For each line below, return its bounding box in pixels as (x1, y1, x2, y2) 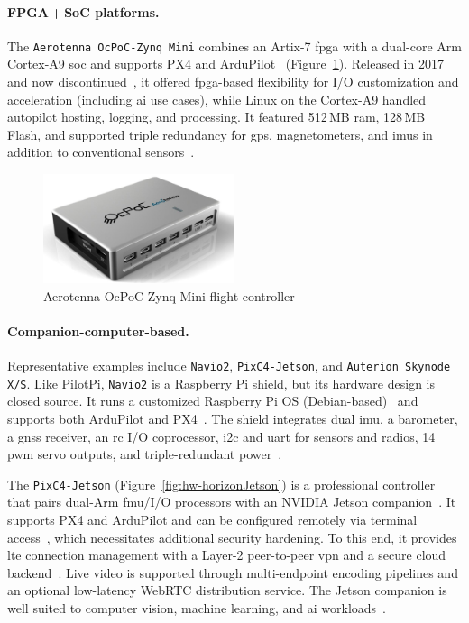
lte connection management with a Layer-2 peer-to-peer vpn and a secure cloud (7, 545, 446, 564)
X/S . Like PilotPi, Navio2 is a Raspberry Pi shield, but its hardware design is (7, 373, 436, 392)
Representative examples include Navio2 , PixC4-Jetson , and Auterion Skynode (7, 356, 451, 375)
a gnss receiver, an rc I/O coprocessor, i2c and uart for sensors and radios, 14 (7, 426, 436, 445)
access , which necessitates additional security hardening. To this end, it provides (7, 527, 457, 546)
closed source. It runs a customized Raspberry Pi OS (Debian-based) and (7, 391, 418, 410)
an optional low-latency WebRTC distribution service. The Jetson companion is (7, 581, 447, 600)
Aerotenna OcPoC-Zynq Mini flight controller (43, 286, 295, 305)
